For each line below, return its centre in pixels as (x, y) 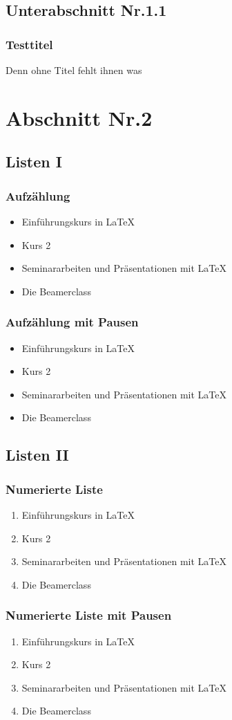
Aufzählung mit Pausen (72, 322)
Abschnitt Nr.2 (79, 117)
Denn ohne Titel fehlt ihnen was (74, 70)
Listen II (37, 455)
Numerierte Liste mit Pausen (89, 615)
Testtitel (29, 44)
